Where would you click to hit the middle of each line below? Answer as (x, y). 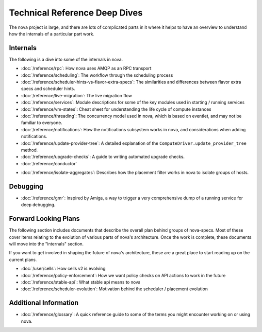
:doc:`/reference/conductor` (49, 163)
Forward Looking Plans (44, 219)
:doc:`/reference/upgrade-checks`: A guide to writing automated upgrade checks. (103, 157)
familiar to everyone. (42, 123)
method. (30, 150)
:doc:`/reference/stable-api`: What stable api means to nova (81, 282)
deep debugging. (38, 205)
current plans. (23, 260)
